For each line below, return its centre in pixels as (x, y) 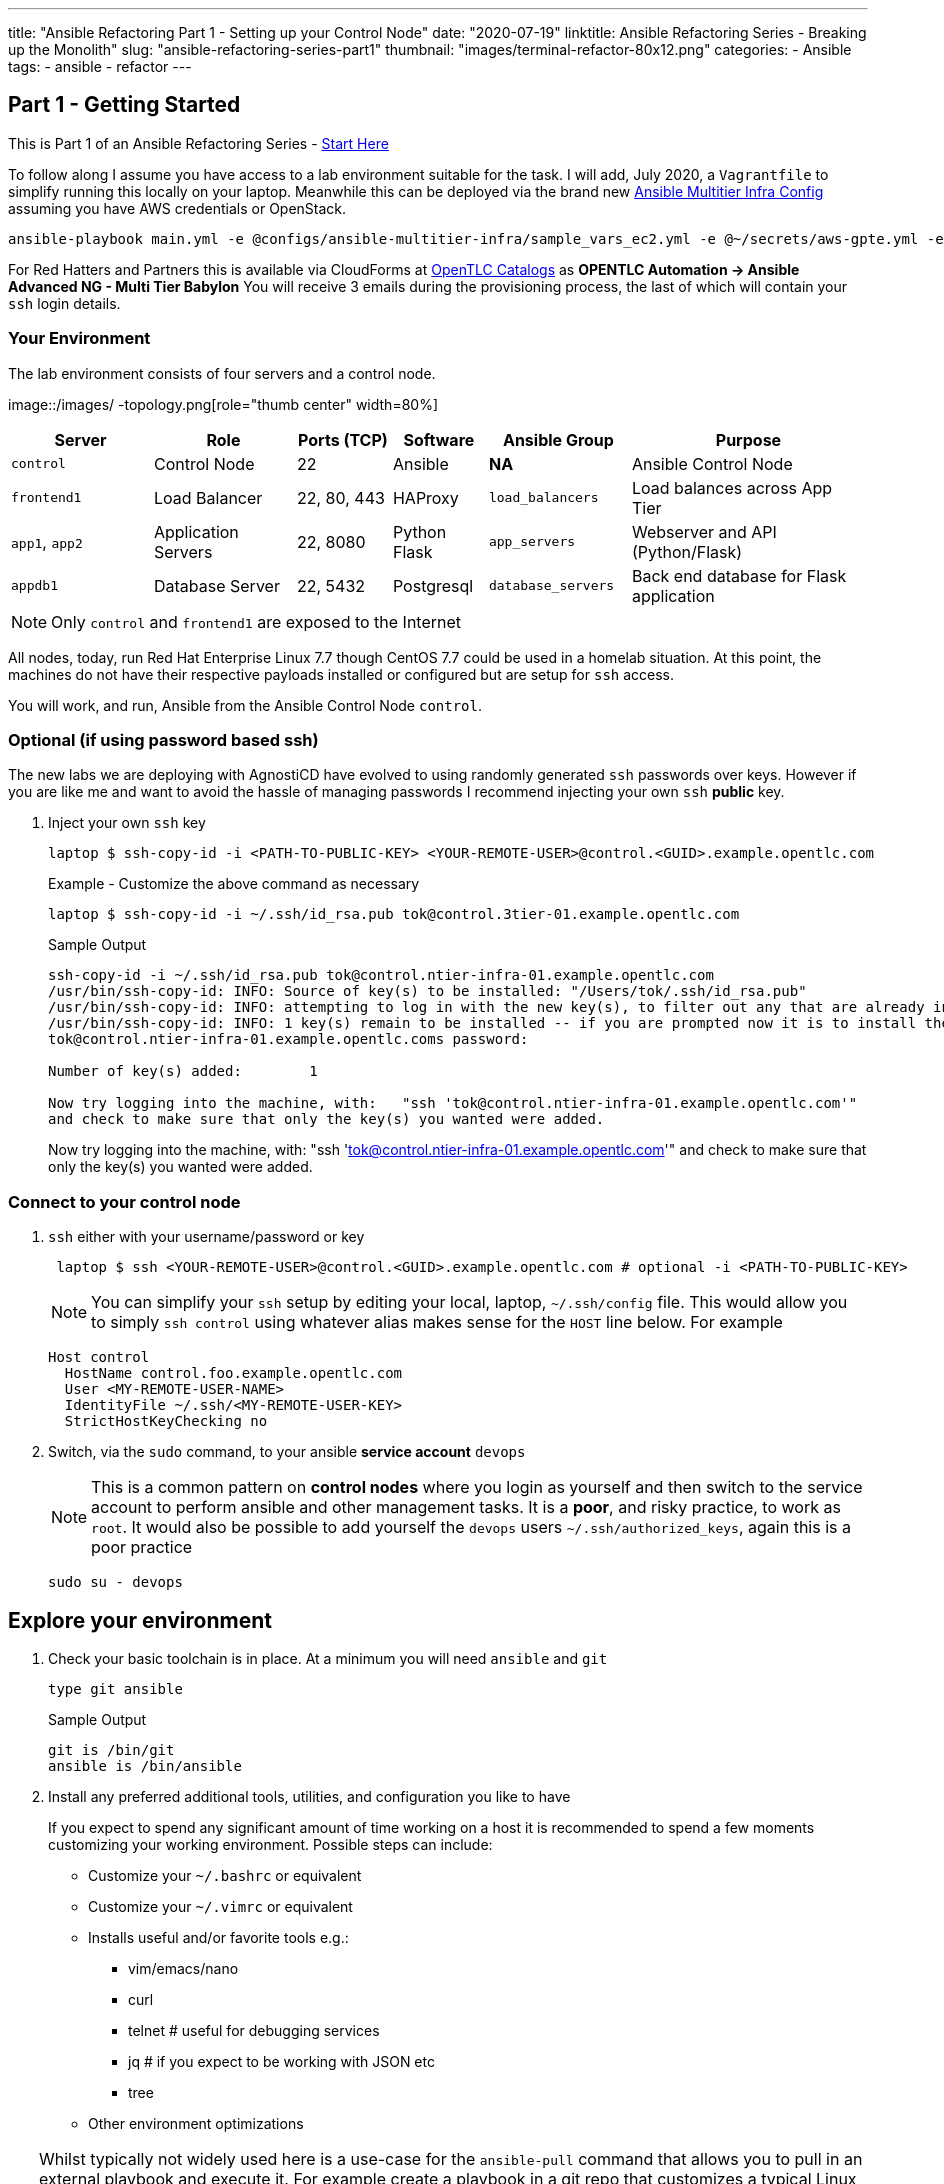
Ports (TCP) (343, 439)
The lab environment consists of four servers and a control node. (222, 373)
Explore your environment (140, 1620)
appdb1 (34, 586)
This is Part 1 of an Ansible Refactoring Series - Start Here (198, 143)
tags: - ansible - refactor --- (100, 66)
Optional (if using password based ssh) (163, 739)
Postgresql (433, 585)
